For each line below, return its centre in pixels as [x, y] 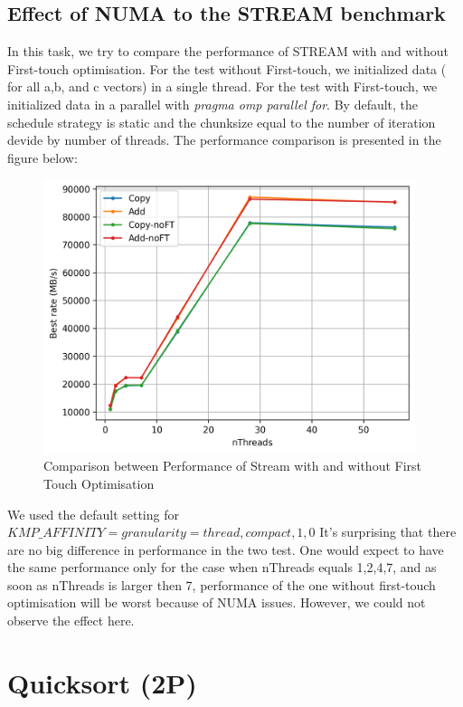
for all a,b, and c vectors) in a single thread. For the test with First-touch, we [222, 86]
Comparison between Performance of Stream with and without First [233, 466]
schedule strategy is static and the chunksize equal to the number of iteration [222, 122]
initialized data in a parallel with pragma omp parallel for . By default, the [213, 104]
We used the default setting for [93, 514]
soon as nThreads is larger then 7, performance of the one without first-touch [222, 584]
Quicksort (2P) [102, 682]
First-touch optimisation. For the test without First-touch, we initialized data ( [227, 68]
